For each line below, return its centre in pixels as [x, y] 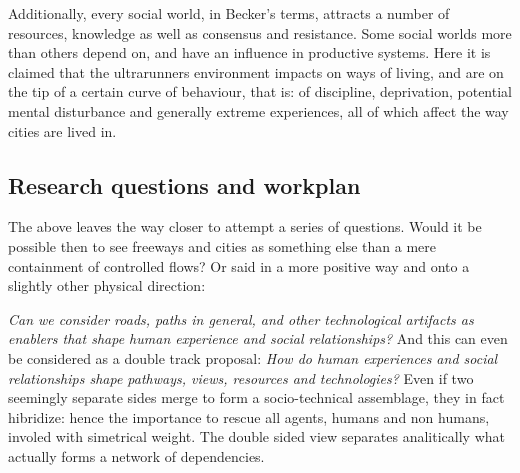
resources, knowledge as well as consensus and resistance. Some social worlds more [260, 32]
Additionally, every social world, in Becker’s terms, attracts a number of [229, 13]
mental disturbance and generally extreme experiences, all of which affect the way [258, 110]
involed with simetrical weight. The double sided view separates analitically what [256, 436]
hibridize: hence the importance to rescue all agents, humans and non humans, [249, 416]
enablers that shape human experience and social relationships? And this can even [258, 338]
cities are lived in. [62, 130]
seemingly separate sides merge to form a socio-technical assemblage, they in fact [256, 397]
